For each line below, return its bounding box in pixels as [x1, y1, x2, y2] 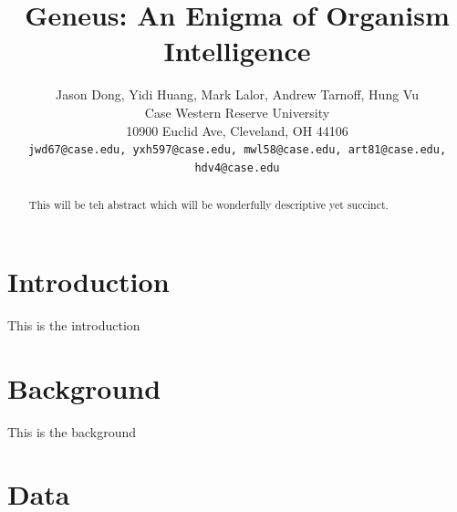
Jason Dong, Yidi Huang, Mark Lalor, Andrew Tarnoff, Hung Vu [56, 85, 419, 104]
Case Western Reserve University [144, 102, 330, 121]
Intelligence [163, 32, 311, 69]
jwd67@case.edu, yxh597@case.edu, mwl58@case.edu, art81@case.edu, [27, 143, 447, 157]
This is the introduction [7, 315, 140, 334]
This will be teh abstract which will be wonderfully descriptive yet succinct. [28, 197, 389, 213]
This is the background [7, 422, 136, 441]
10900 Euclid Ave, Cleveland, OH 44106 [126, 120, 348, 140]
